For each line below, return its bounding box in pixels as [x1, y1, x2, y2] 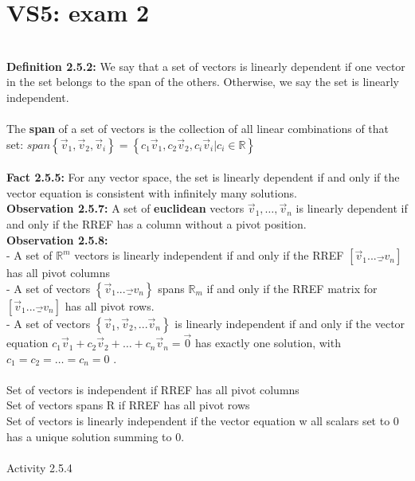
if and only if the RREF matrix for [206, 280, 378, 296]
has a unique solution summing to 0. [6, 428, 185, 444]
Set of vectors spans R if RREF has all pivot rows [6, 397, 250, 413]
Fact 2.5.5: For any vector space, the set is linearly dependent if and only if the [6, 169, 400, 186]
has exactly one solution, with [195, 334, 341, 351]
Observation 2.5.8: [6, 231, 108, 248]
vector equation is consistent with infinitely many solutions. [6, 184, 297, 201]
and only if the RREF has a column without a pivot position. [6, 216, 307, 233]
